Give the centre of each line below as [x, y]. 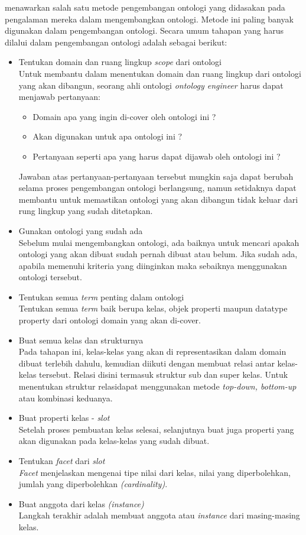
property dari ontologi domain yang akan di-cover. [110, 320]
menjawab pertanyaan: [59, 97]
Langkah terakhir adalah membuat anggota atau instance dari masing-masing [159, 515]
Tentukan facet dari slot [62, 461]
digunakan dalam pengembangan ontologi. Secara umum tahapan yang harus [144, 30]
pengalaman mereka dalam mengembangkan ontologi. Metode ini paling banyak [149, 19]
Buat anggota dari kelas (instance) [81, 503]
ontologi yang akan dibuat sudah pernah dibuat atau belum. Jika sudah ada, [158, 254]
